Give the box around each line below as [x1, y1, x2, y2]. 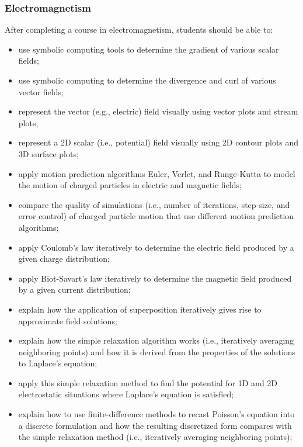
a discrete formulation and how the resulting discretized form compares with [18, 419, 292, 431]
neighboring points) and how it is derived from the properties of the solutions [18, 345, 296, 358]
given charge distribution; [18, 252, 110, 265]
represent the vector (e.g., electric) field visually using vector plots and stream [18, 105, 298, 117]
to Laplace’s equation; [18, 357, 97, 369]
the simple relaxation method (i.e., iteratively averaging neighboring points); [18, 431, 292, 443]
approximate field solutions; [18, 314, 117, 327]
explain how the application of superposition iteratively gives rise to [18, 303, 262, 315]
